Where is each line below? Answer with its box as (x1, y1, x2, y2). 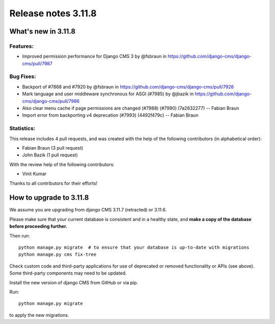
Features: (9, 42, 34, 49)
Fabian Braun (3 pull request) (22, 145, 84, 151)
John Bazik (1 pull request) (22, 152, 78, 158)
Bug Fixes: (9, 73, 36, 80)
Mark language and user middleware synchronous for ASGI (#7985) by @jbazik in (22, 91, 194, 97)
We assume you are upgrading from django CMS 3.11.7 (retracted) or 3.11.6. (9, 207, 167, 213)
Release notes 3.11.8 (9, 8, 97, 19)
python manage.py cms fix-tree (18, 252, 97, 257)
